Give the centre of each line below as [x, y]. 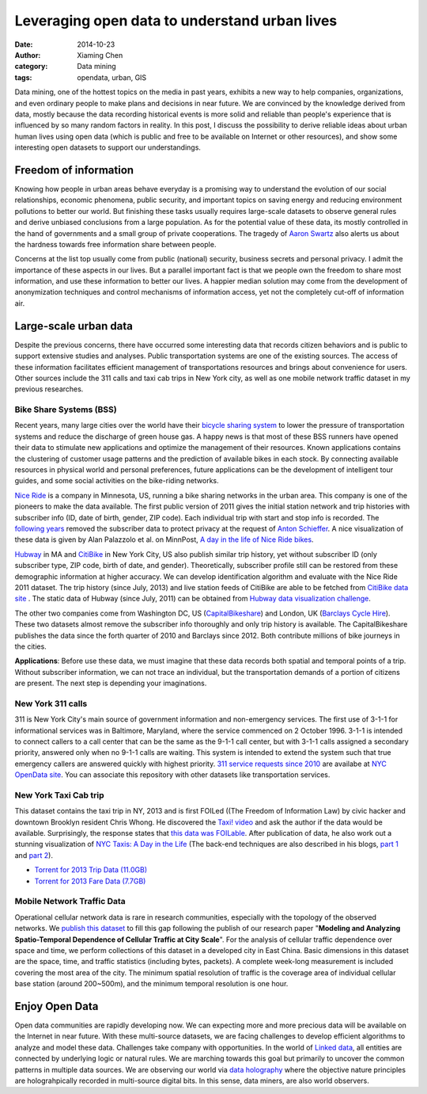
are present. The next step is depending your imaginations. [111, 683]
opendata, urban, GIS [112, 77]
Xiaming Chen [100, 55]
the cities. [30, 646]
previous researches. [49, 389]
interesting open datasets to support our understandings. [108, 147]
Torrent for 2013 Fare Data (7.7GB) [90, 881]
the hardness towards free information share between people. [115, 244]
